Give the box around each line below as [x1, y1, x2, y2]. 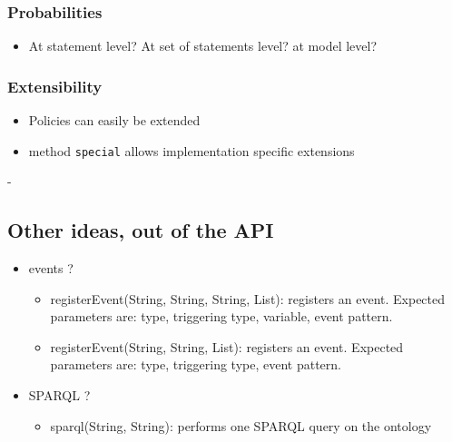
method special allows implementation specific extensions [28, 141, 355, 160]
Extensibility [7, 74, 103, 97]
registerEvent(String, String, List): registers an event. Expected [50, 337, 404, 356]
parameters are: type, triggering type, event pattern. [50, 355, 341, 374]
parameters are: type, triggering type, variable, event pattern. [50, 307, 393, 326]
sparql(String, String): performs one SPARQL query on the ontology [50, 416, 432, 435]
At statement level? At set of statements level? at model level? [28, 36, 378, 55]
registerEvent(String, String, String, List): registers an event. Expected [50, 289, 446, 308]
